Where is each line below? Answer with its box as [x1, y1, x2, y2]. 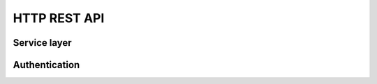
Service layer [13, 37, 73, 49]
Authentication [13, 59, 80, 71]
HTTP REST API [13, 10, 105, 26]
